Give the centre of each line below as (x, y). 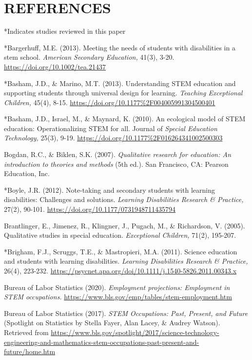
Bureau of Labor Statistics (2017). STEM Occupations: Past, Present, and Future (126, 313)
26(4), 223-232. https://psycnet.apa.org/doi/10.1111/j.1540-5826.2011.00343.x (120, 270)
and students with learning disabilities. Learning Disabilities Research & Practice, (126, 261)
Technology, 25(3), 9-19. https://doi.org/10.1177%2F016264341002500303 (113, 138)
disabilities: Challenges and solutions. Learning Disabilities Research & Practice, (124, 199)
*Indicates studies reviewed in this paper (65, 31)
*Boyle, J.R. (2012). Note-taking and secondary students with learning (109, 190)
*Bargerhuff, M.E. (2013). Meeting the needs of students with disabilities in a (120, 47)
